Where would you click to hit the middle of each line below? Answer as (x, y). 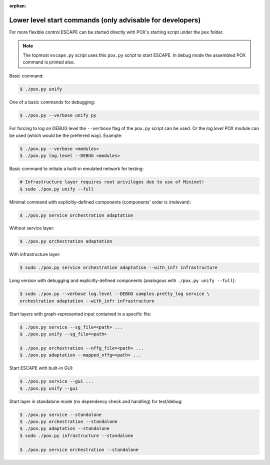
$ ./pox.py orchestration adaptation (66, 241)
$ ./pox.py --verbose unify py (58, 115)
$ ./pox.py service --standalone (61, 414)
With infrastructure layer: (35, 254)
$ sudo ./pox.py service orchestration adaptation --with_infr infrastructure (118, 268)
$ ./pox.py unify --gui (49, 388)
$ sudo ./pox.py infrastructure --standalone (76, 435)
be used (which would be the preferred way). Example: (66, 135)
